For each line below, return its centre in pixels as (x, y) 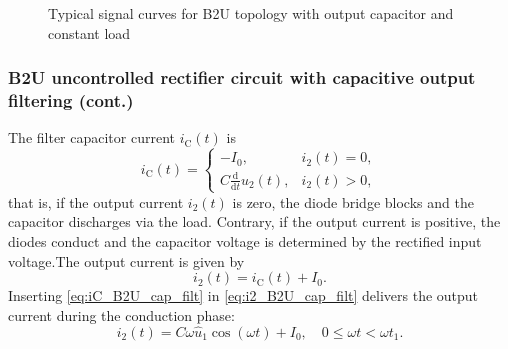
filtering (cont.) (71, 100)
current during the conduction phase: (121, 314)
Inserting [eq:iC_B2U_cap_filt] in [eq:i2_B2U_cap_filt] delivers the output (243, 295)
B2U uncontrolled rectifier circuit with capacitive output (242, 77)
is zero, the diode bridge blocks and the (353, 201)
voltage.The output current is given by (126, 260)
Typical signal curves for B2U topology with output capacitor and (251, 13)
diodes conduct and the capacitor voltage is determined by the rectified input (245, 241)
